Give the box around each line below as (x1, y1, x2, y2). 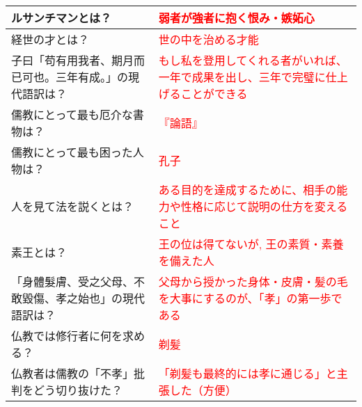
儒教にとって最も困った (11, 144, 133, 160)
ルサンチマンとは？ (11, 10, 112, 26)
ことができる (180, 86, 248, 102)
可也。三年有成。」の (22, 69, 129, 85)
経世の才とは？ (11, 31, 90, 47)
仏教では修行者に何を (11, 328, 123, 344)
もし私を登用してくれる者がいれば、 (158, 52, 347, 68)
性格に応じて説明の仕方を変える (180, 198, 348, 214)
